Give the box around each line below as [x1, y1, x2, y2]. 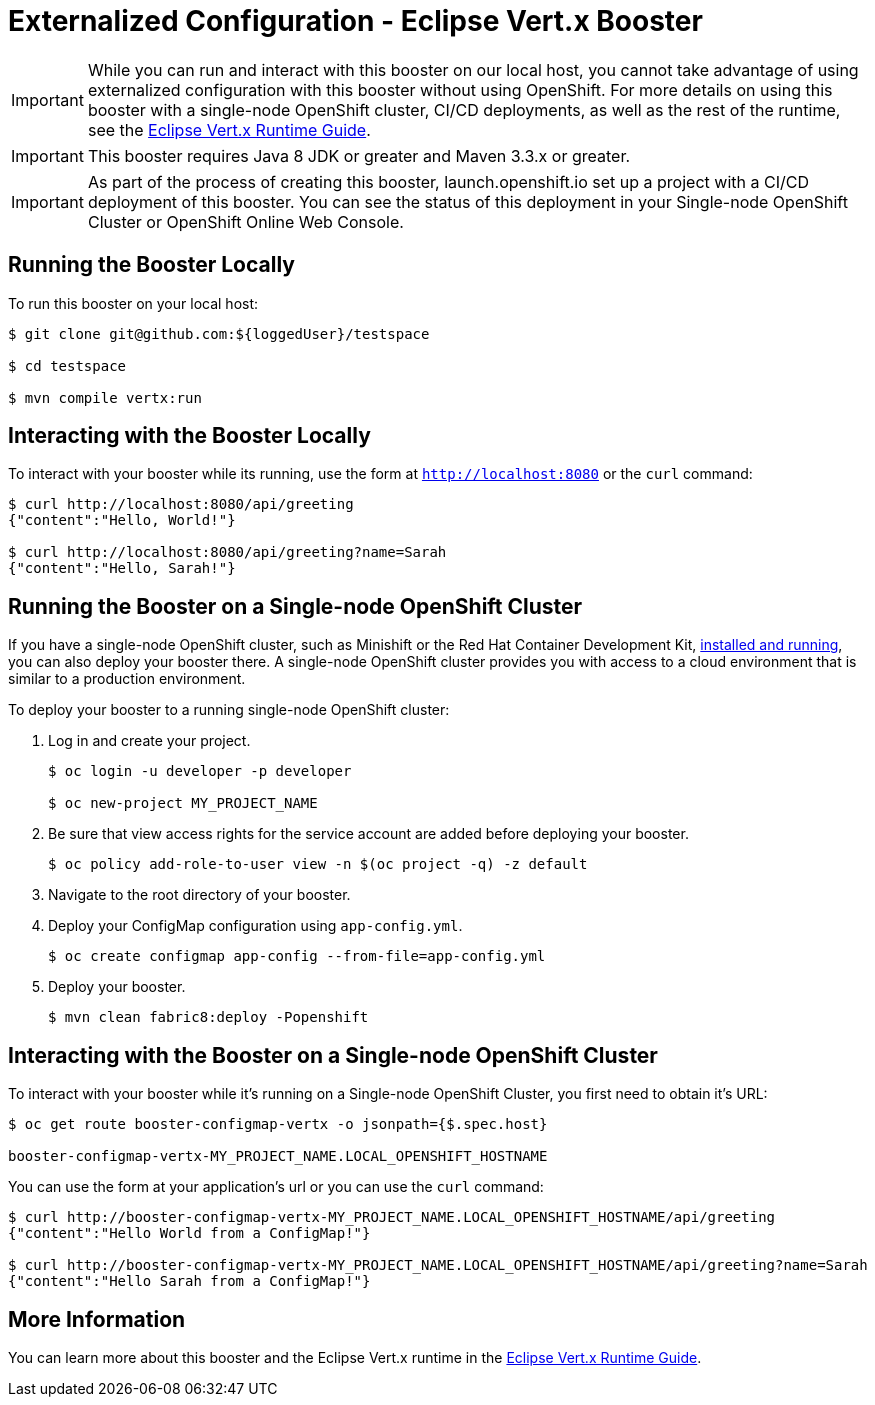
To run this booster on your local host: [8, 294, 259, 312]
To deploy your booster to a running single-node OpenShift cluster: [8, 701, 450, 719]
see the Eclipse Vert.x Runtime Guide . [87, 119, 371, 140]
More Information [8, 1306, 186, 1332]
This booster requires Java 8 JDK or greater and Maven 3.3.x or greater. [87, 145, 631, 166]
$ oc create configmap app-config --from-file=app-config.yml [48, 948, 546, 965]
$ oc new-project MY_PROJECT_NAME [48, 795, 318, 812]
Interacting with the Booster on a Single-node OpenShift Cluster [8, 1042, 658, 1068]
